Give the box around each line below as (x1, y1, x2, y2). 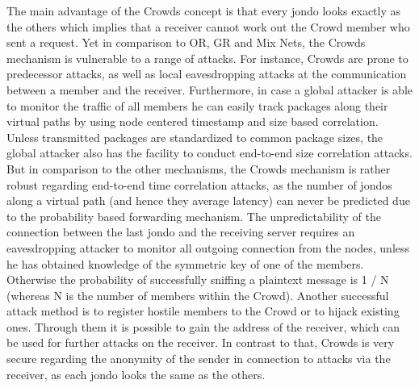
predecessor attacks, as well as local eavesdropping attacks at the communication (6, 65, 407, 82)
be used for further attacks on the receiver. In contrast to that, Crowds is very (6, 334, 395, 351)
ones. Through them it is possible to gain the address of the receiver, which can (6, 318, 400, 335)
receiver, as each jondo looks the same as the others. (6, 365, 266, 382)
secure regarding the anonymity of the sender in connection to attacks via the (6, 350, 391, 367)
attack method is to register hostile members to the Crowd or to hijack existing (6, 302, 400, 319)
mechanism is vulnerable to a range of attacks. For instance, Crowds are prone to (6, 49, 409, 66)
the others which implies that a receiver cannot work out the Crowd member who (6, 18, 410, 35)
